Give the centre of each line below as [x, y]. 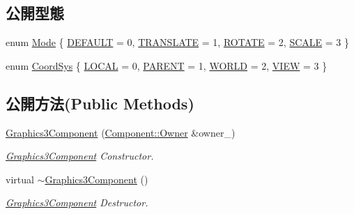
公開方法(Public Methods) [100, 103]
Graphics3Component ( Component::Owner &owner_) [121, 132]
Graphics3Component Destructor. [77, 202]
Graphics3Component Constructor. [80, 156]
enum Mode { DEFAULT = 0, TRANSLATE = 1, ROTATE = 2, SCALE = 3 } [177, 42]
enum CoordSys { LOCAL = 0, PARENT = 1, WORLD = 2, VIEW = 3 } [167, 65]
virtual [20, 179]
